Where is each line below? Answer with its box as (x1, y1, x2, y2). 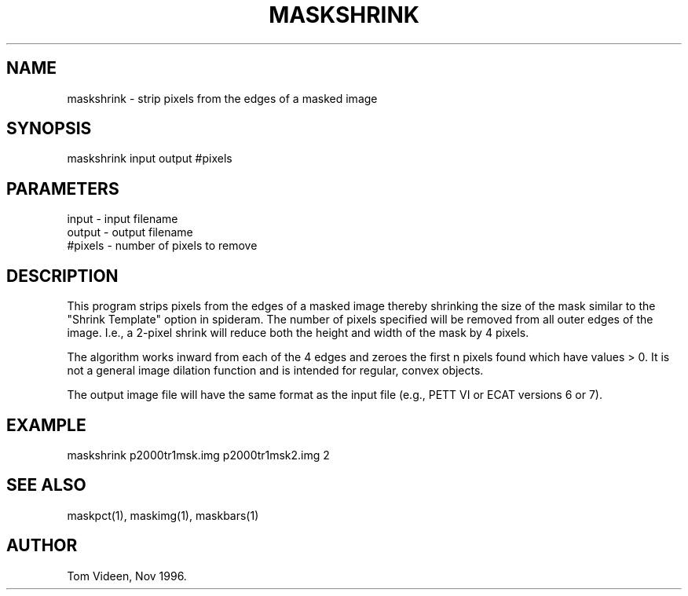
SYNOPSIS (6, 119, 92, 139)
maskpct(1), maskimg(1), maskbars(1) (67, 508, 259, 522)
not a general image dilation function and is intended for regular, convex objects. (67, 364, 484, 378)
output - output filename (67, 225, 193, 239)
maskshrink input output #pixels (67, 152, 232, 166)
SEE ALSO (6, 475, 86, 495)
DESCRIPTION (6, 265, 119, 286)
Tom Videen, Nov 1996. (67, 569, 187, 583)
